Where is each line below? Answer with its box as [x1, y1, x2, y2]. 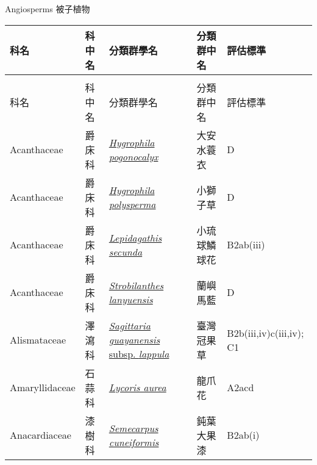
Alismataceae [10, 333, 66, 347]
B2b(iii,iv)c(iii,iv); [227, 325, 304, 340]
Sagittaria [109, 319, 151, 333]
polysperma [109, 196, 156, 211]
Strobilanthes [109, 278, 164, 292]
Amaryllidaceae [10, 380, 76, 395]
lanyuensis [109, 292, 153, 306]
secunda [109, 244, 143, 259]
